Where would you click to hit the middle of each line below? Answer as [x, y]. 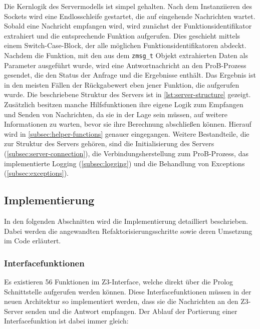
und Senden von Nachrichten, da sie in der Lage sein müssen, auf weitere [116, 114]
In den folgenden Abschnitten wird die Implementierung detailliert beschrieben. [126, 221]
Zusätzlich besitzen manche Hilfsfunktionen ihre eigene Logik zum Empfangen [124, 104]
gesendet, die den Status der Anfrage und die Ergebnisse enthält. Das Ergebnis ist [130, 75]
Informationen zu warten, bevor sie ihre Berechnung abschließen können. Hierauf [128, 124]
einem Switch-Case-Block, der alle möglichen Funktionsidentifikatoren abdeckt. [125, 45]
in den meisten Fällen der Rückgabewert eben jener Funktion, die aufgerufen [122, 84]
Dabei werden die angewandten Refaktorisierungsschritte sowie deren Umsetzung [128, 231]
